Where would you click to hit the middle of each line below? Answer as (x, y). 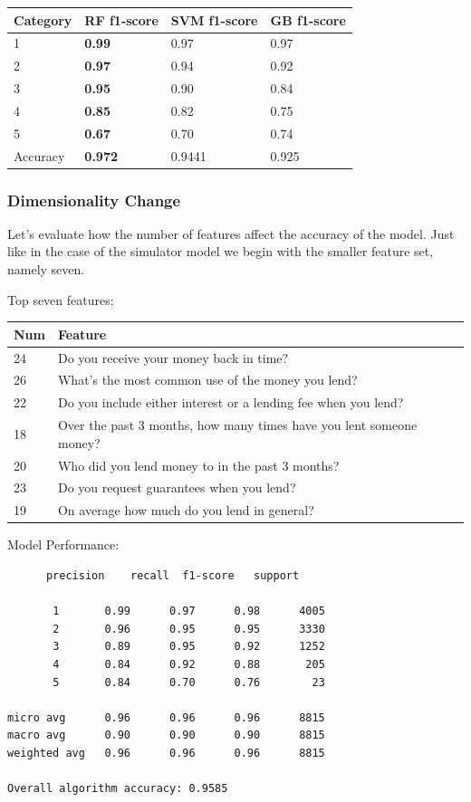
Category (43, 19)
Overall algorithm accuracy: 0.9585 (118, 789)
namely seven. (46, 269)
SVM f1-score (214, 19)
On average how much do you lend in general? (186, 510)
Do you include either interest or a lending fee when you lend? (231, 402)
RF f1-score (121, 19)
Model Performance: (63, 544)
